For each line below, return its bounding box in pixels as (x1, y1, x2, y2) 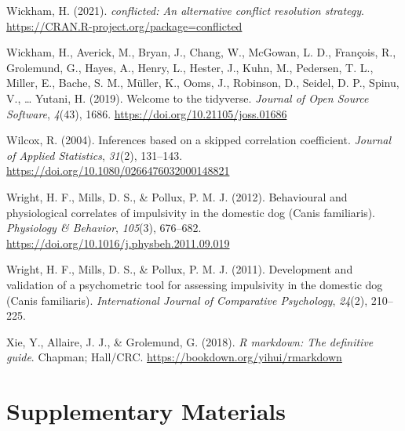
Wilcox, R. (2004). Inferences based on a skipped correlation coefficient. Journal (6, 132, 392, 148)
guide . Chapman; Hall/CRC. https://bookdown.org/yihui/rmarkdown (6, 349, 342, 365)
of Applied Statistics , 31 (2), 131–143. (6, 147, 183, 163)
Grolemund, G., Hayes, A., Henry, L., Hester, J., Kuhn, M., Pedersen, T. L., (6, 59, 374, 75)
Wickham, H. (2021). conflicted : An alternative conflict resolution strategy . (6, 2, 364, 18)
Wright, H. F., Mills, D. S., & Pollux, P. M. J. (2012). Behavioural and (6, 188, 348, 205)
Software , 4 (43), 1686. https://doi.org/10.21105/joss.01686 (6, 105, 287, 121)
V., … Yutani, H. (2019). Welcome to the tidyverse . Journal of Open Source (6, 89, 369, 106)
